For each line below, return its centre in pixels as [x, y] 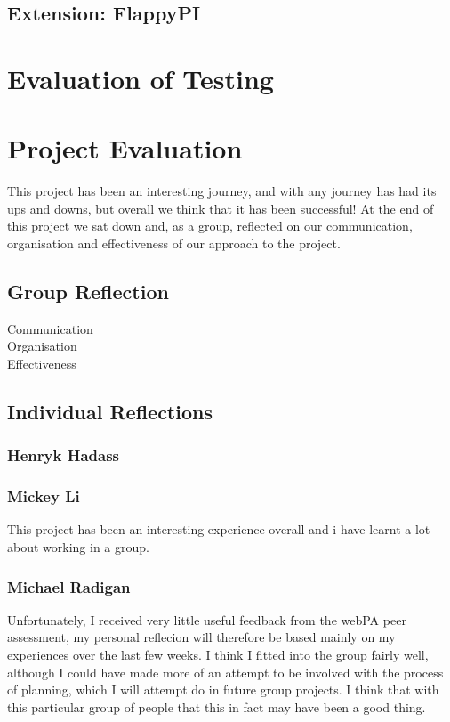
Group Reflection [88, 292]
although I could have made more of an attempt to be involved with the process [225, 672]
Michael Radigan [69, 586]
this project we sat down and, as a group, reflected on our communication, [210, 226]
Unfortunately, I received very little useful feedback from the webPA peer [207, 619]
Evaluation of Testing [141, 78]
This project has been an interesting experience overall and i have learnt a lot [219, 529]
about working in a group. [78, 547]
